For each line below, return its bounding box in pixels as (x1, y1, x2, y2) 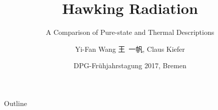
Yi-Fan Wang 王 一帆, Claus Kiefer (75, 43, 185, 54)
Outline (4, 98, 27, 108)
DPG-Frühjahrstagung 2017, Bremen (73, 60, 186, 71)
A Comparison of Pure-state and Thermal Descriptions (45, 27, 214, 37)
